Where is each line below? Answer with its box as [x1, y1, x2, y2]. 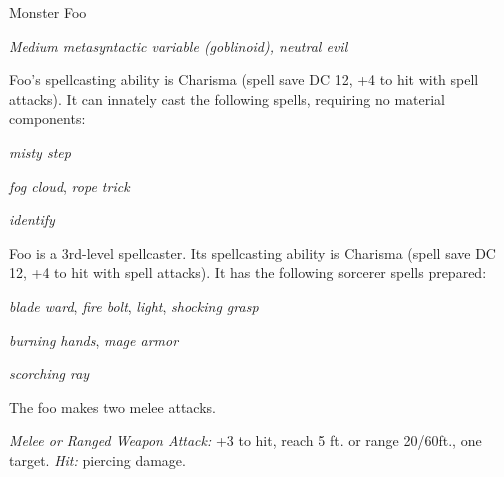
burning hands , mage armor [9, 329, 179, 350]
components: [9, 108, 86, 129]
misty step [9, 141, 71, 162]
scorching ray [9, 363, 90, 384]
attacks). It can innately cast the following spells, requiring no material [9, 88, 445, 109]
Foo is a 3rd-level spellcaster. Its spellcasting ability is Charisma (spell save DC [9, 242, 496, 263]
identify [9, 209, 55, 230]
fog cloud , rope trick [9, 175, 130, 196]
